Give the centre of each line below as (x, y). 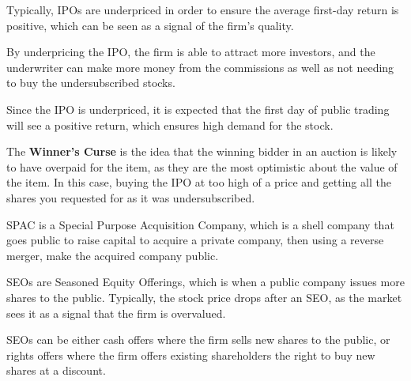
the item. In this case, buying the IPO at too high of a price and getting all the (199, 182)
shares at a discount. (56, 370)
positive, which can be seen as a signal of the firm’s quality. (150, 25)
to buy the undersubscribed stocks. (91, 83)
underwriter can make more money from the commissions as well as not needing (200, 67)
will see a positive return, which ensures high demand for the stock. (170, 124)
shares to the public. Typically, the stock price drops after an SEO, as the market (204, 297)
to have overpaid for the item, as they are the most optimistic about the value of (202, 166)
